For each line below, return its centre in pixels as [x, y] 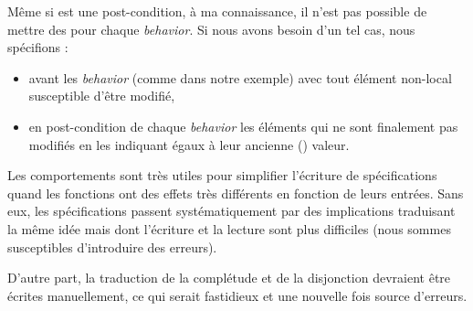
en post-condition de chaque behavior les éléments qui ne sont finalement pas [243, 126]
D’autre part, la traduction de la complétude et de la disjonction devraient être [229, 278]
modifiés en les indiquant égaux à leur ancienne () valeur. [189, 144]
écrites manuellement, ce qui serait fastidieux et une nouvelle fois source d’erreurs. [237, 295]
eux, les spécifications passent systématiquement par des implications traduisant [231, 211]
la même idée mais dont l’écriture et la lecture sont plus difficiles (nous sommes [229, 228]
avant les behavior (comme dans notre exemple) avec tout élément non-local [240, 77]
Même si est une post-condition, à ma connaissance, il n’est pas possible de [217, 11]
